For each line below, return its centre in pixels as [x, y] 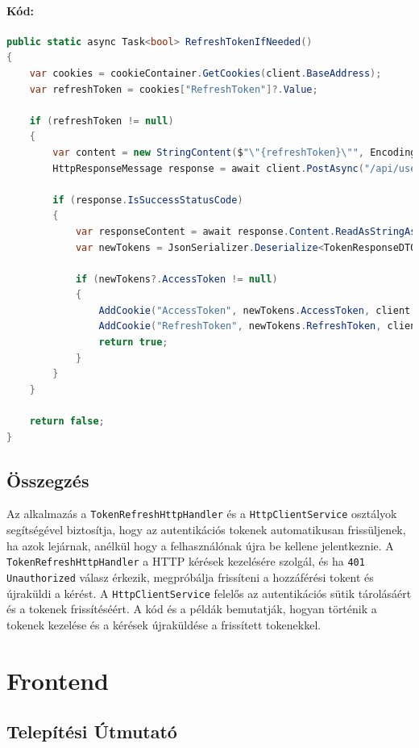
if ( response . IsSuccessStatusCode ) [148, 200]
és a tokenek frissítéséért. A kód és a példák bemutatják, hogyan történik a [192, 609]
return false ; [67, 422]
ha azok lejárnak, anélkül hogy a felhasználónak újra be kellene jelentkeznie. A [200, 545]
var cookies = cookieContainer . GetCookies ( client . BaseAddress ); [205, 73]
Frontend [58, 680]
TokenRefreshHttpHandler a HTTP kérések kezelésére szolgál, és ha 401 [186, 561]
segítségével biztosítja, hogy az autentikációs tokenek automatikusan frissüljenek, [206, 530]
